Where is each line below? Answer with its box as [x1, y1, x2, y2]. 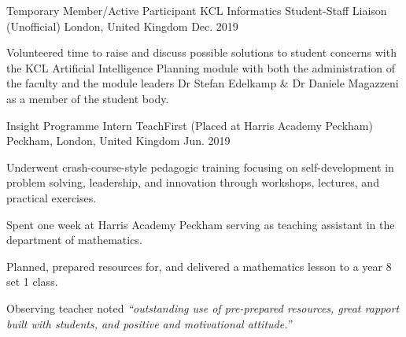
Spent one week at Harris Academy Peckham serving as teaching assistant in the [6, 216, 395, 232]
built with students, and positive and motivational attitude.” [6, 315, 292, 331]
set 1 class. [6, 273, 58, 290]
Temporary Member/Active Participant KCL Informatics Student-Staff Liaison [6, 2, 387, 18]
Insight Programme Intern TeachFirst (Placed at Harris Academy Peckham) [6, 117, 373, 133]
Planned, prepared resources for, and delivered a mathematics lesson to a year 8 [6, 257, 392, 274]
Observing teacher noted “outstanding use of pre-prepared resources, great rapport [6, 299, 400, 316]
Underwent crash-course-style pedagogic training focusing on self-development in [6, 158, 394, 175]
